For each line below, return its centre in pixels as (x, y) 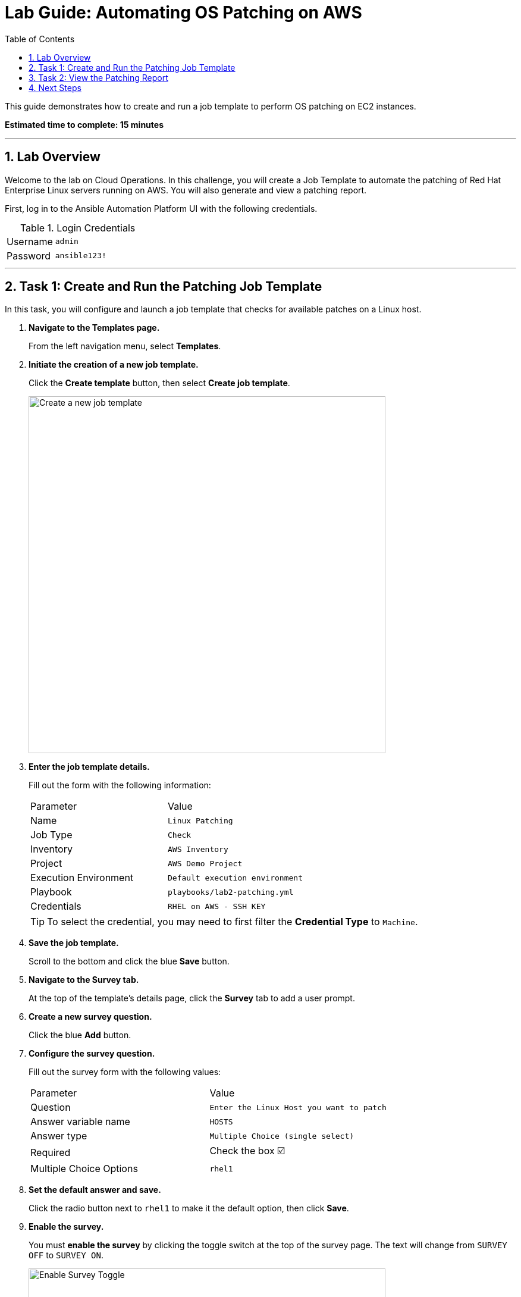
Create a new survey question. (90, 1017)
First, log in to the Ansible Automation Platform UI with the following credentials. (161, 208)
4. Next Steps (55, 87)
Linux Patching (200, 820)
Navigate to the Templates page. (94, 328)
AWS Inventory (198, 849)
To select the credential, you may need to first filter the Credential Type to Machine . (233, 922)
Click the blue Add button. (80, 1035)
